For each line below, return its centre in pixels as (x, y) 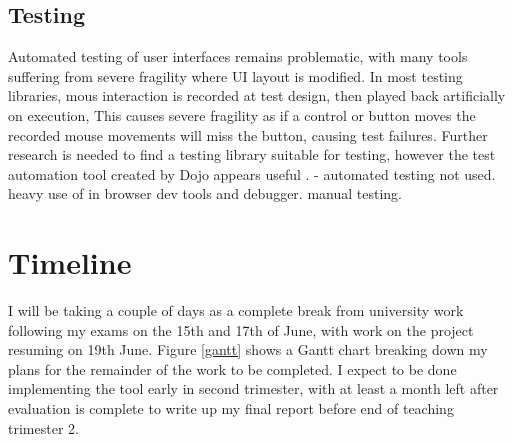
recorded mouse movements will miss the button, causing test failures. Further (248, 134)
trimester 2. (43, 427)
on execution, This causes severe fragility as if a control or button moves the (242, 114)
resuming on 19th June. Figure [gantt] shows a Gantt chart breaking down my (248, 349)
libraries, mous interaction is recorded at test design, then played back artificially (257, 95)
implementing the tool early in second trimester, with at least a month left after (253, 388)
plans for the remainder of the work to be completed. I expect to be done (232, 368)
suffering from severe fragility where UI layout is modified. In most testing (235, 75)
